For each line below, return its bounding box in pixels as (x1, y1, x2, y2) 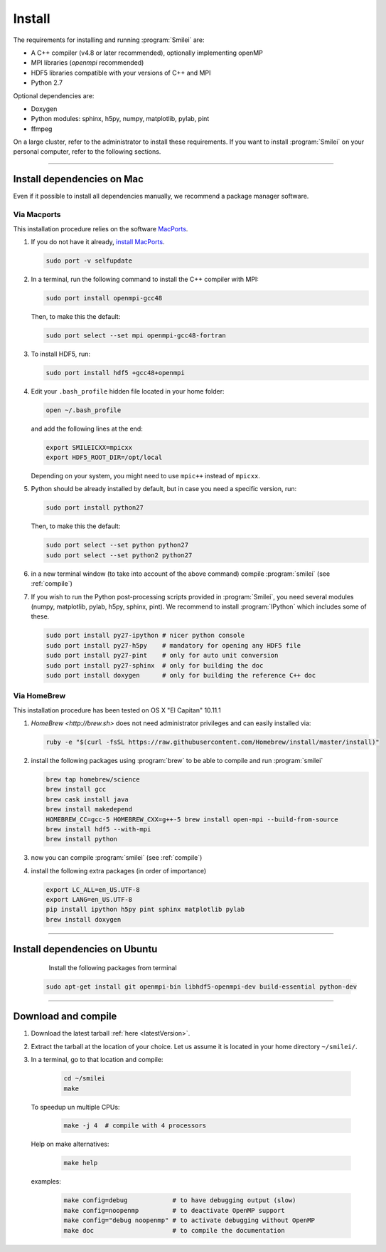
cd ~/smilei (63, 1075, 106, 1083)
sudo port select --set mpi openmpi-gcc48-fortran (45, 331, 227, 340)
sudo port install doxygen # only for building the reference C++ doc (45, 671, 316, 679)
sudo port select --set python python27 (45, 541, 188, 549)
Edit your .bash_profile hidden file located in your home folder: (31, 386, 225, 395)
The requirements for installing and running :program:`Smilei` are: (13, 36, 205, 44)
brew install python (45, 835, 117, 843)
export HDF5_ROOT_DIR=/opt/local (45, 453, 163, 462)
